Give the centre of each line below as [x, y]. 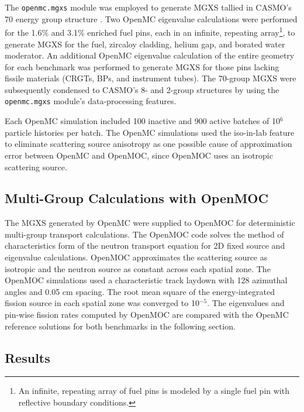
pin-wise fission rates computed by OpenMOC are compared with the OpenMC [147, 315]
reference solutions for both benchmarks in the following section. [120, 326]
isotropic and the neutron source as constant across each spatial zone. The [138, 268]
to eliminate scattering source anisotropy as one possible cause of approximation [148, 144]
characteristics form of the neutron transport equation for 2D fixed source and [145, 246]
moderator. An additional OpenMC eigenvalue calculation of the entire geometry [150, 55]
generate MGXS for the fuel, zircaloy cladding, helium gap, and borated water [145, 44]
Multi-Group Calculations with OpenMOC [137, 198]
